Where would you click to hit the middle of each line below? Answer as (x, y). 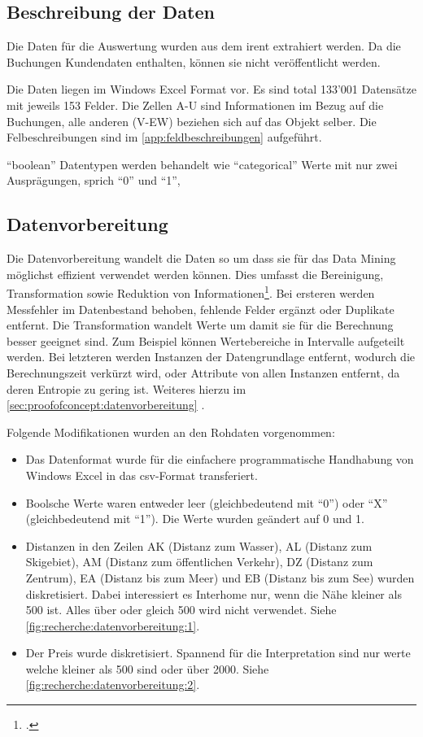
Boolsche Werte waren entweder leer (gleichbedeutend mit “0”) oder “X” (207, 502)
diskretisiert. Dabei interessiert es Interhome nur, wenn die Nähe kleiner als (214, 593)
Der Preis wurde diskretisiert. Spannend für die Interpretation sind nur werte (218, 653)
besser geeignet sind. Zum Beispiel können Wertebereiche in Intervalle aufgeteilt (206, 340)
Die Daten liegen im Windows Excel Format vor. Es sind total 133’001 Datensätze (211, 89)
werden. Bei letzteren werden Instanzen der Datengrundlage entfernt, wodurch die (211, 357)
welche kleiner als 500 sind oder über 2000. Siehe (147, 668)
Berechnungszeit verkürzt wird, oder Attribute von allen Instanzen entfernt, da (203, 372)
